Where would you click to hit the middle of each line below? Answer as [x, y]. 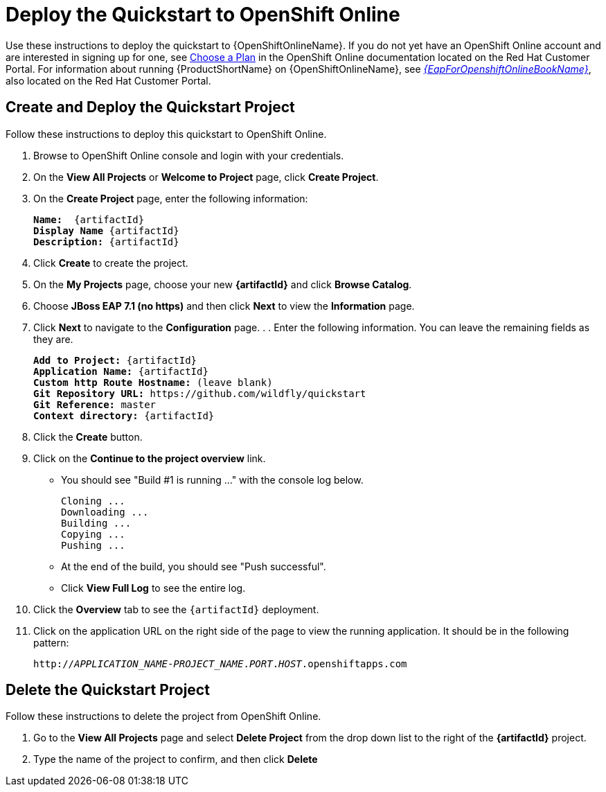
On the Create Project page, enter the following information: [171, 198]
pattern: [51, 642]
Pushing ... [93, 545]
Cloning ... [93, 501]
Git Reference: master [95, 404]
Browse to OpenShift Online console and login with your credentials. [189, 155]
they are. [53, 339]
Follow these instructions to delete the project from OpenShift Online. [163, 716]
